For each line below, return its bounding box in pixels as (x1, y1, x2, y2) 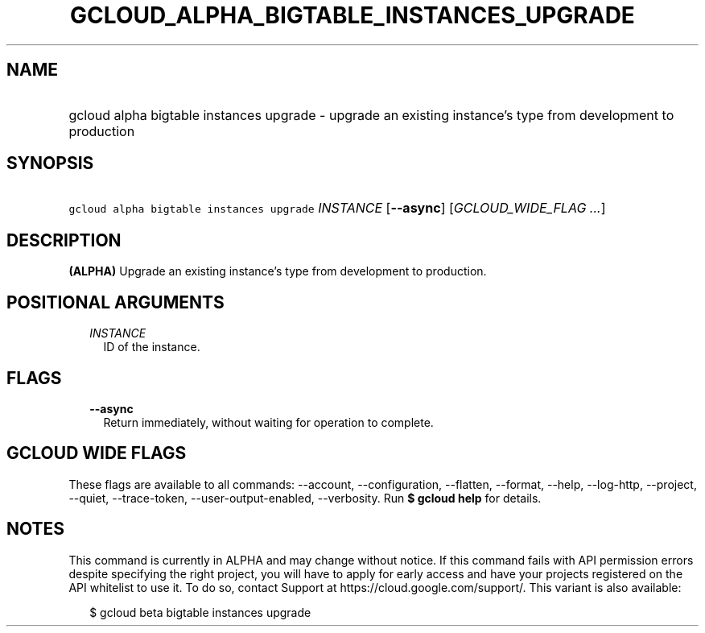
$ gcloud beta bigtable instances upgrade (89, 605, 311, 619)
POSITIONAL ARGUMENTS (6, 292, 225, 312)
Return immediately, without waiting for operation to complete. (103, 415, 434, 429)
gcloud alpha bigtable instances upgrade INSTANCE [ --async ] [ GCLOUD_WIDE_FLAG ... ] (68, 200, 606, 217)
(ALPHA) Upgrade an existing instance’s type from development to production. (68, 264, 487, 279)
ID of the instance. (103, 340, 200, 354)
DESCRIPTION (6, 230, 122, 250)
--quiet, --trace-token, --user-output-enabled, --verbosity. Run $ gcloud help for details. (68, 490, 542, 505)
